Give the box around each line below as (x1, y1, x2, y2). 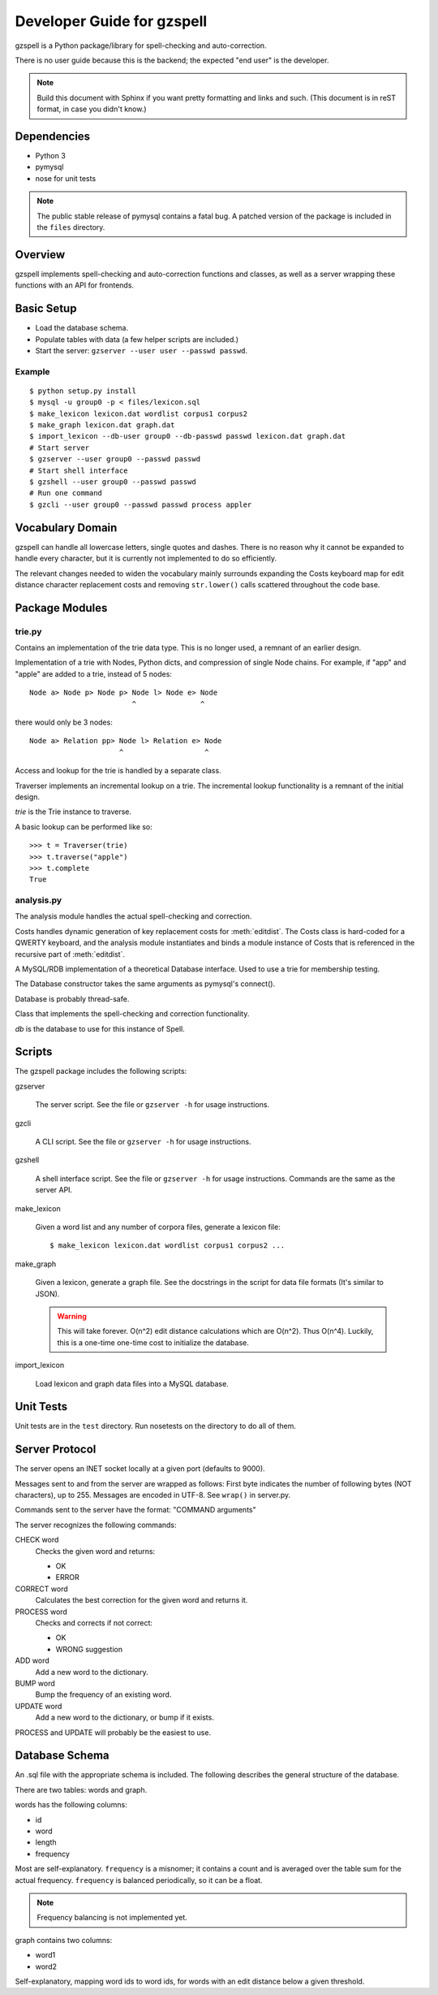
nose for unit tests (35, 173, 97, 183)
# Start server (29, 443, 90, 452)
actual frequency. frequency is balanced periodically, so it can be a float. (15, 1875, 263, 1885)
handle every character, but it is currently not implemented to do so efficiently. (15, 553, 277, 564)
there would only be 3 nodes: (15, 717, 113, 727)
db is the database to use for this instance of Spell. (15, 1023, 186, 1033)
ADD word (15, 1655, 50, 1665)
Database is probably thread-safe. (15, 993, 130, 1003)
